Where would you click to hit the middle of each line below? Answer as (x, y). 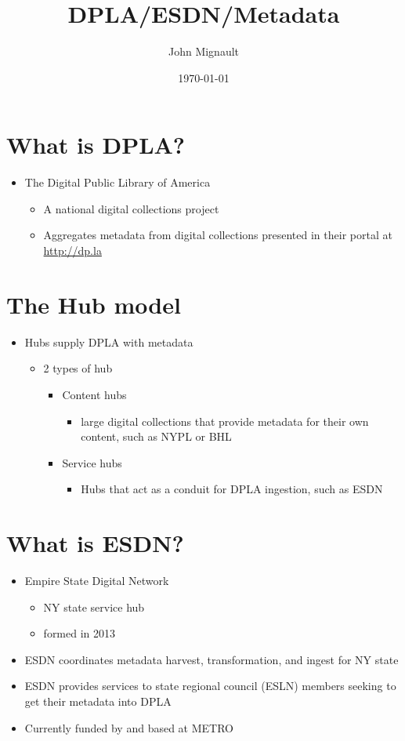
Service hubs (92, 462)
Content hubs (94, 394)
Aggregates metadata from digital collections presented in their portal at (218, 235)
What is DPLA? (96, 145)
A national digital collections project (131, 208)
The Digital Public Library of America (118, 182)
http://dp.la (72, 251)
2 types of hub (78, 368)
